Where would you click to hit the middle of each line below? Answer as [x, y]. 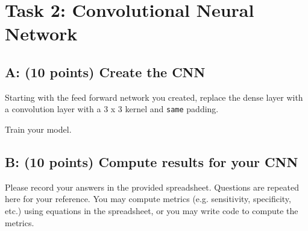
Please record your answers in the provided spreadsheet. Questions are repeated [152, 187]
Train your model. [38, 129]
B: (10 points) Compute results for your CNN [152, 162]
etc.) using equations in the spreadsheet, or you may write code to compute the [152, 210]
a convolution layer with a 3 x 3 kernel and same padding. [112, 109]
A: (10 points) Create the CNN [105, 71]
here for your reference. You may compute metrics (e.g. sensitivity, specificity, [148, 199]
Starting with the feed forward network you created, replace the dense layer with [154, 97]
